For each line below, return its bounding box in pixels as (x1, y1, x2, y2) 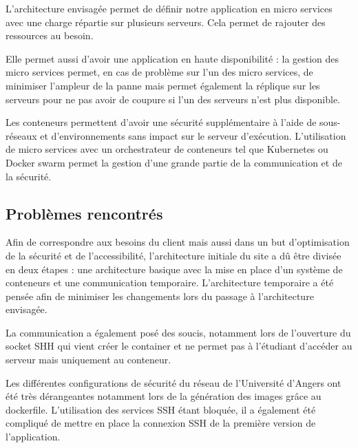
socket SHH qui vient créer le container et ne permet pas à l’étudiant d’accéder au (6, 339, 352, 353)
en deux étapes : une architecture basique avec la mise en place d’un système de (6, 262, 343, 276)
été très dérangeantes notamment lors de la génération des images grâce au (6, 389, 322, 403)
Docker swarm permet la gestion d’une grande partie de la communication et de (6, 155, 342, 169)
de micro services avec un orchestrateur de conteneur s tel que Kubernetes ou (6, 142, 328, 156)
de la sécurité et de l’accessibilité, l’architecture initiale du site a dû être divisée (6, 248, 341, 262)
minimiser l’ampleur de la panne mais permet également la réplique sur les (6, 78, 320, 92)
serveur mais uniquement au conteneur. (6, 352, 171, 367)
